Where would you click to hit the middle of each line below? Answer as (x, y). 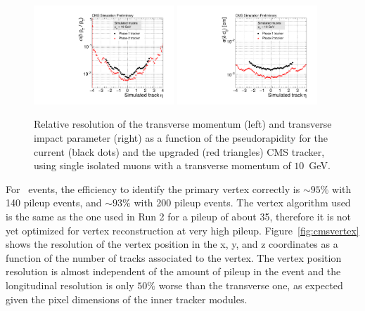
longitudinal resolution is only (70, 285)
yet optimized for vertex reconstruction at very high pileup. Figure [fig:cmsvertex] (182, 230)
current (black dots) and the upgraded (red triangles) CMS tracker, (179, 151)
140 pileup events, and (54, 203)
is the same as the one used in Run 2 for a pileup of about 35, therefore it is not (179, 216)
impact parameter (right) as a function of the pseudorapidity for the (181, 138)
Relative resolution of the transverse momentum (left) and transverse (183, 124)
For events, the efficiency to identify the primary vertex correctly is (153, 188)
